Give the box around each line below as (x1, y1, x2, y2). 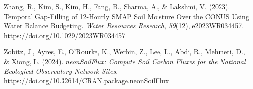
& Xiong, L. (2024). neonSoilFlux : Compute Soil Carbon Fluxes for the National (4, 56, 246, 66)
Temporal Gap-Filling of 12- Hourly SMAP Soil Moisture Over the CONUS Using (4, 11, 249, 21)
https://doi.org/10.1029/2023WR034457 (4, 30, 126, 40)
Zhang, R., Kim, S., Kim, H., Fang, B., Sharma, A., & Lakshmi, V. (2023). (4, 1, 230, 11)
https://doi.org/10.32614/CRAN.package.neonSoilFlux (4, 75, 169, 86)
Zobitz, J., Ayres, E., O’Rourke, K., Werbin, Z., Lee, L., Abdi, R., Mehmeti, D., (4, 46, 245, 57)
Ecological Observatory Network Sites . (4, 66, 118, 76)
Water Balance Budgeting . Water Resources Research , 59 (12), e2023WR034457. (4, 21, 244, 31)
